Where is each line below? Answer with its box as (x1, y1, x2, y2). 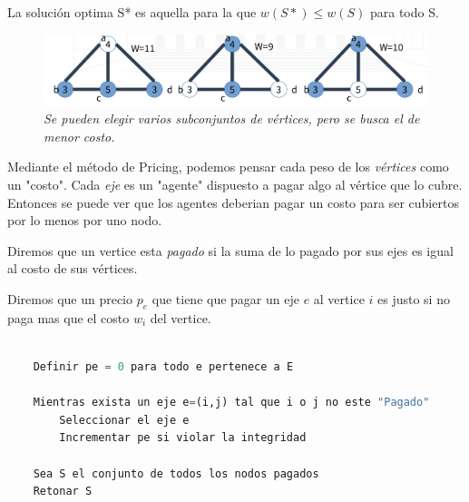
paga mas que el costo (7, 308, 130, 327)
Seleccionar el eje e (59, 413, 190, 427)
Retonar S (33, 485, 93, 498)
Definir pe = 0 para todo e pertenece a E (33, 359, 294, 373)
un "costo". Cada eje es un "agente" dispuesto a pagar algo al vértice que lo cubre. (7, 175, 463, 194)
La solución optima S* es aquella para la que (7, 3, 257, 21)
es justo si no (377, 289, 450, 308)
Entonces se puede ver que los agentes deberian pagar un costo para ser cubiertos (7, 192, 459, 212)
